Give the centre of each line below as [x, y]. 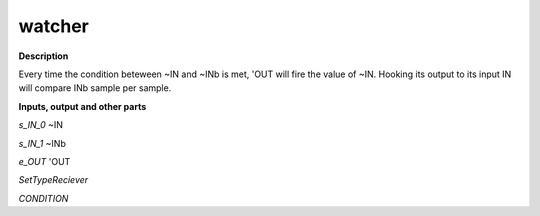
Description [43, 56]
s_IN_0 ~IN [41, 125]
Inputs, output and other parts [82, 106]
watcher [53, 26]
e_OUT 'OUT [44, 161]
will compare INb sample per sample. [95, 88]
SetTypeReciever [53, 180]
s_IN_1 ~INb [42, 143]
